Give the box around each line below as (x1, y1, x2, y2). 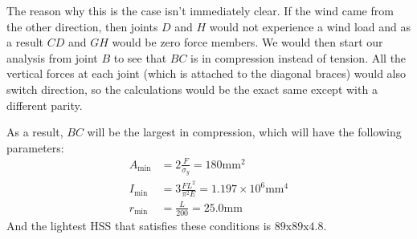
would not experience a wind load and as (209, 18, 411, 34)
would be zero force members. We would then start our (112, 34, 383, 51)
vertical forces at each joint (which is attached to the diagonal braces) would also (6, 65, 406, 82)
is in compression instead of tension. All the (190, 49, 407, 66)
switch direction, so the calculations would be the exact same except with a (6, 80, 378, 97)
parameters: (6, 139, 64, 156)
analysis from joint (6, 49, 98, 66)
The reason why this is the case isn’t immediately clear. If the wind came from (6, 2, 394, 18)
